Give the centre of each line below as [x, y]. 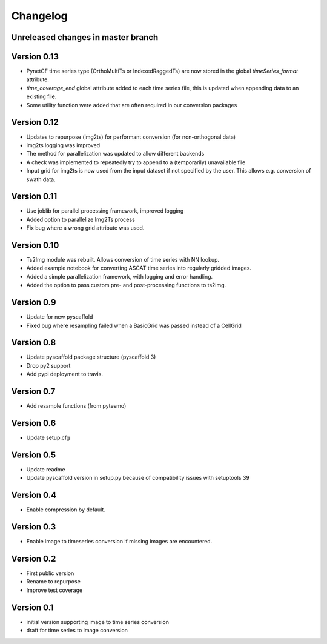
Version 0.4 [34, 495]
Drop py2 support [48, 365]
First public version [50, 573]
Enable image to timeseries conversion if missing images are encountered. [119, 542]
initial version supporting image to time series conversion [98, 622]
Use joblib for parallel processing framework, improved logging [105, 211]
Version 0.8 [34, 343]
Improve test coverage [54, 590]
